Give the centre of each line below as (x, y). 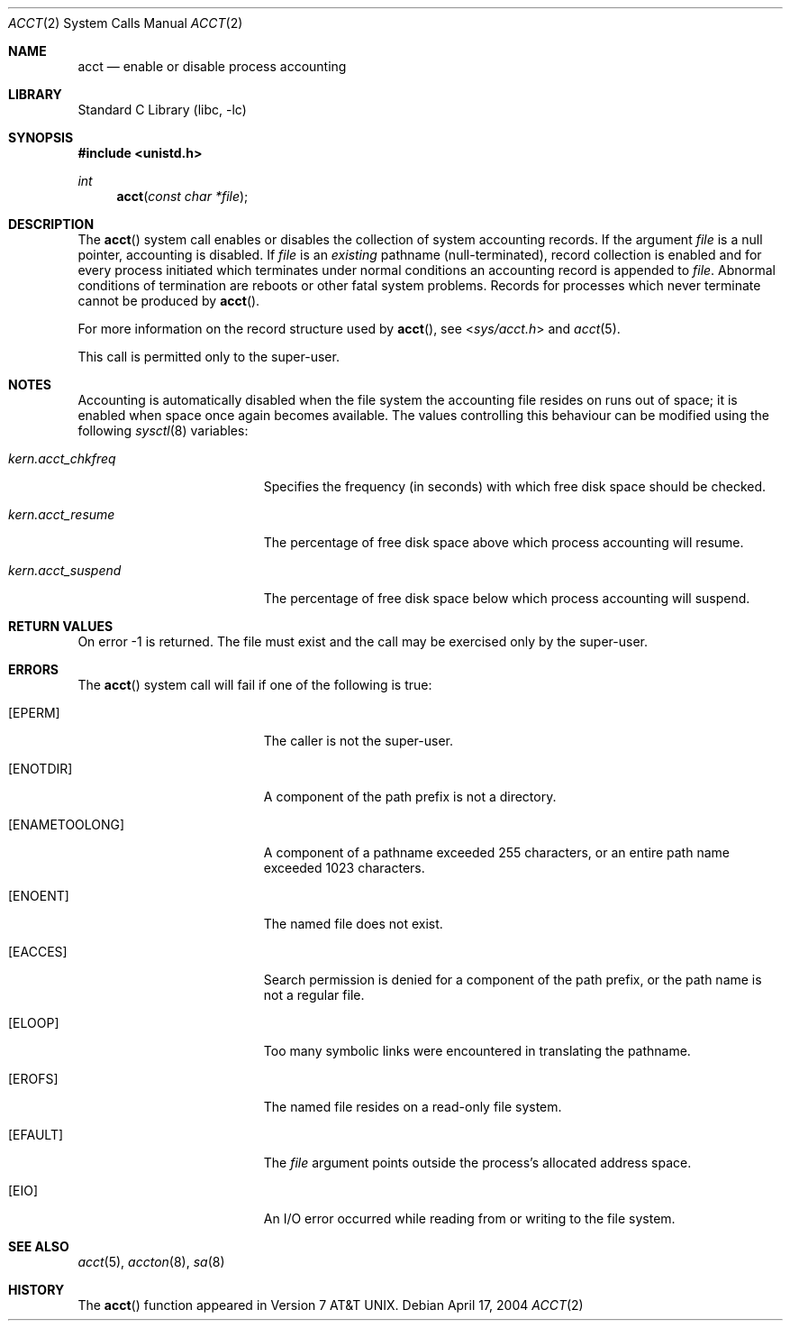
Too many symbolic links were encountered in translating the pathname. (477, 1051)
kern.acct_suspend (65, 570)
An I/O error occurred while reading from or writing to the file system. (469, 1218)
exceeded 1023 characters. (344, 868)
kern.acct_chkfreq (62, 458)
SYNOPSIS (41, 137)
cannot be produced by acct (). (169, 301)
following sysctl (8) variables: (163, 430)
